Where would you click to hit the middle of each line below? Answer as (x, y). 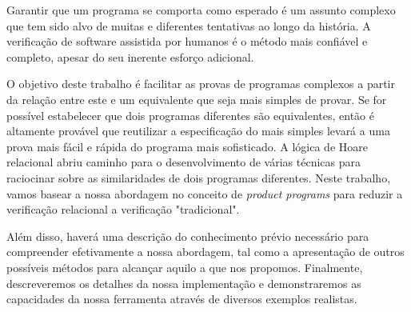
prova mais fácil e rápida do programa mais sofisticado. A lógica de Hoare (187, 146)
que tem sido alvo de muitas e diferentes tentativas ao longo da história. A (189, 25)
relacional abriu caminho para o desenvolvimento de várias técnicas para (184, 162)
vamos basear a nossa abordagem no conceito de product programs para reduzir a (205, 193)
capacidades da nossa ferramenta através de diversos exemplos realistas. (182, 299)
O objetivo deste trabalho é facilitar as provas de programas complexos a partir (201, 84)
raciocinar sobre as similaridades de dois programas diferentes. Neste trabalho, (199, 177)
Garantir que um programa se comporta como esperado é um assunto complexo (201, 10)
